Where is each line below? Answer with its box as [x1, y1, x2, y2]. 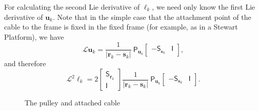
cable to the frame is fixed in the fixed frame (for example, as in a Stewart [4, 21, 238, 32]
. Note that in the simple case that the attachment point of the [53, 11, 251, 22]
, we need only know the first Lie [152, 2, 255, 12]
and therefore [4, 58, 46, 69]
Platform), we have [4, 31, 64, 42]
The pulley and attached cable [25, 97, 120, 108]
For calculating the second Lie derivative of [4, 2, 140, 12]
